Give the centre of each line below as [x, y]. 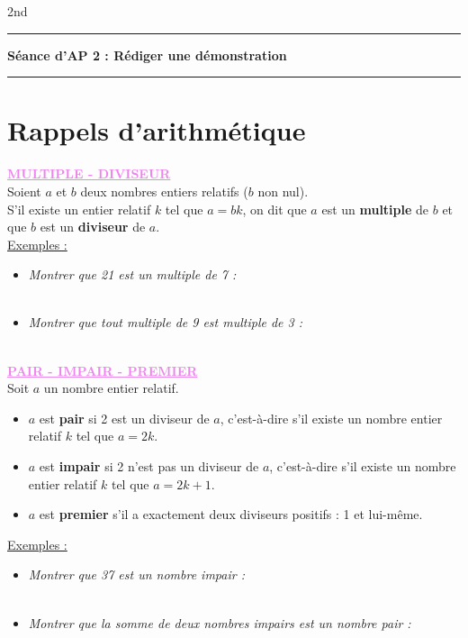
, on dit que [274, 209]
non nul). [283, 191]
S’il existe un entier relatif [79, 209]
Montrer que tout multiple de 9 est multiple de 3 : [166, 322]
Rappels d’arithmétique [157, 130]
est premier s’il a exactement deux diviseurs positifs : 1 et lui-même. [231, 514]
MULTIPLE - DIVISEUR [89, 173]
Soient [24, 191]
